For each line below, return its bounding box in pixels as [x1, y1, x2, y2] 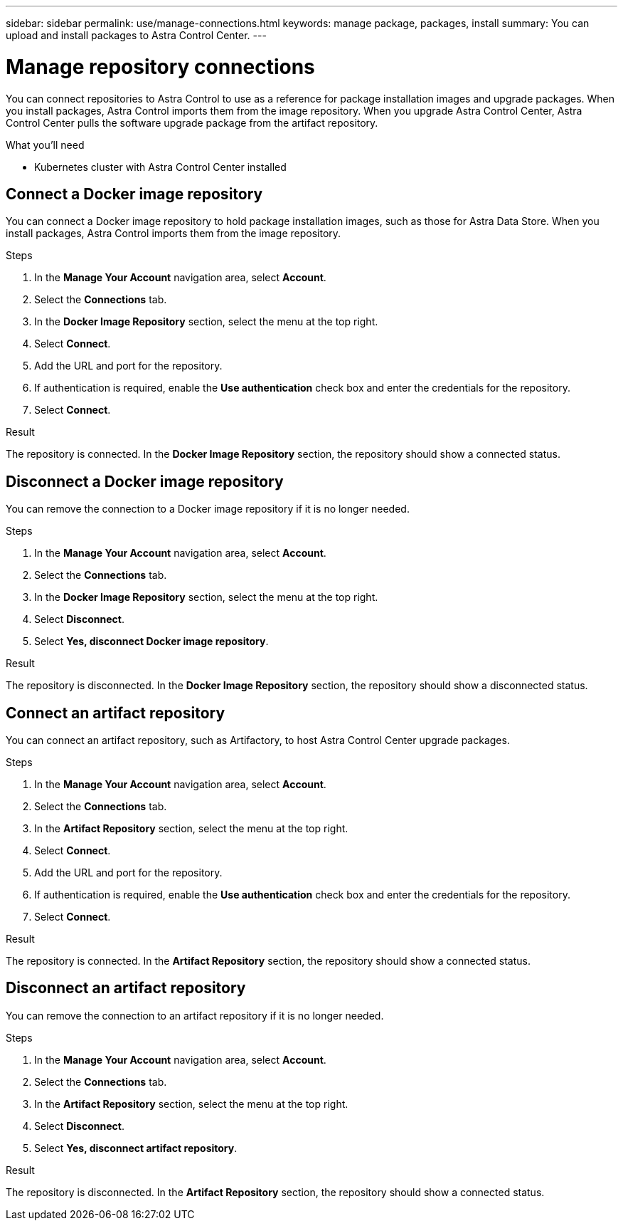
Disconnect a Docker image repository [6, 472, 284, 491]
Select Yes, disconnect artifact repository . [34, 1141, 238, 1154]
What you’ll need [6, 138, 85, 151]
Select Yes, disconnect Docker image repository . [34, 635, 269, 648]
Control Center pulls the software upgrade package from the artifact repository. [6, 116, 378, 129]
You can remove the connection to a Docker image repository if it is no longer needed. [6, 503, 410, 515]
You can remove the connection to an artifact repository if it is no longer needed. [6, 1009, 384, 1022]
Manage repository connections [6, 54, 315, 79]
